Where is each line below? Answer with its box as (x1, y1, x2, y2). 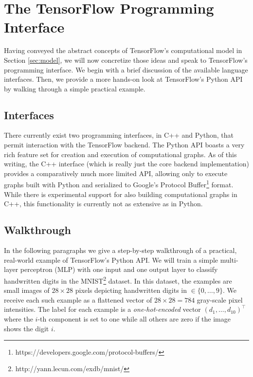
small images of (4, 285, 50, 295)
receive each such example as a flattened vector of (4, 294, 152, 305)
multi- (220, 254, 238, 265)
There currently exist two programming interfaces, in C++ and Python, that (4, 130, 234, 140)
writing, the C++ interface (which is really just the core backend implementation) (4, 159, 249, 169)
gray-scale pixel (197, 294, 243, 305)
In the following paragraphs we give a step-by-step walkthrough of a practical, (4, 245, 237, 255)
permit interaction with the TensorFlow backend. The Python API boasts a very (4, 140, 245, 150)
